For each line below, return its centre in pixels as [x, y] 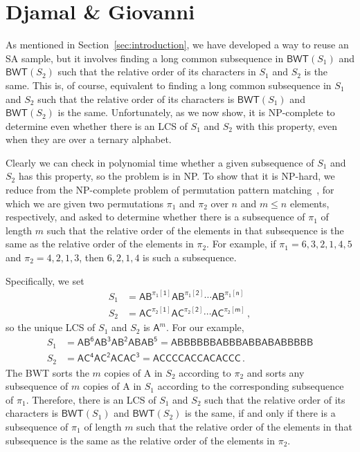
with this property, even [287, 125]
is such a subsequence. [190, 257]
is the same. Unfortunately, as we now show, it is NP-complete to [196, 112]
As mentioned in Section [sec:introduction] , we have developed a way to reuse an [177, 45]
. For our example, [205, 327]
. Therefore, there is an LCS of [91, 399]
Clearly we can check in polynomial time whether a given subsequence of [160, 162]
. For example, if [241, 244]
